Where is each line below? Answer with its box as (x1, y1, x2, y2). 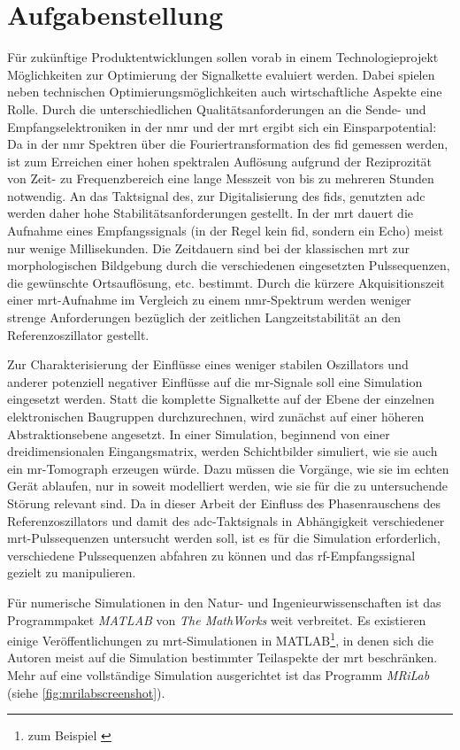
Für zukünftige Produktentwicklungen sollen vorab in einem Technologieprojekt (7, 48, 439, 66)
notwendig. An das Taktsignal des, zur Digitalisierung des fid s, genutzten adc (7, 186, 425, 205)
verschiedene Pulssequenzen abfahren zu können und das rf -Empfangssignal (7, 545, 416, 564)
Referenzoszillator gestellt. (7, 325, 149, 344)
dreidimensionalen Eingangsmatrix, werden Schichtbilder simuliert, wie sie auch (7, 442, 438, 460)
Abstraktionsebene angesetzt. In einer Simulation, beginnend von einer (7, 424, 390, 443)
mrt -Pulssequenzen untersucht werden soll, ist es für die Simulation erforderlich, (7, 529, 441, 547)
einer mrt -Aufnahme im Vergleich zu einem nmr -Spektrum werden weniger (7, 290, 411, 309)
